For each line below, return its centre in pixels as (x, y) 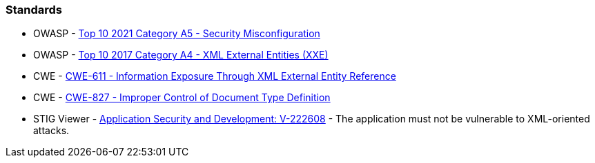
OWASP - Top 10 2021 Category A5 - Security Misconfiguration (177, 34)
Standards (34, 10)
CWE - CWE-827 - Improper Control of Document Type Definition (182, 98)
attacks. (51, 131)
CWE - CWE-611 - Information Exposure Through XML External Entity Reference (215, 76)
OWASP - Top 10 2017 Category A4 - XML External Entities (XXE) (181, 55)
